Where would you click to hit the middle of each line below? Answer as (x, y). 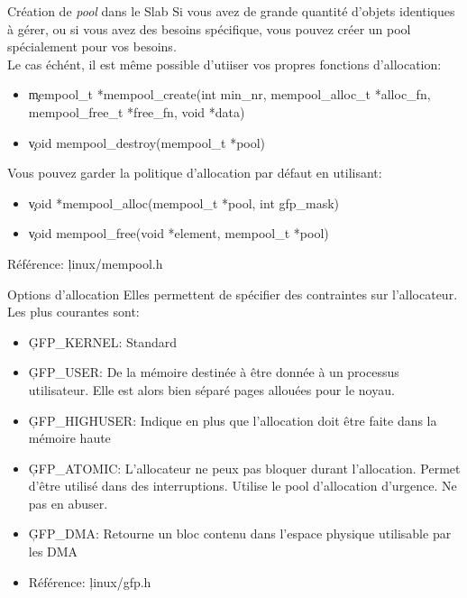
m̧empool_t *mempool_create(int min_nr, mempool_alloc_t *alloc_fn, (229, 94)
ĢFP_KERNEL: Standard (103, 341)
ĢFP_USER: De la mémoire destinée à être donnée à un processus (214, 372)
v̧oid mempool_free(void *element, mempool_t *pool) (179, 233)
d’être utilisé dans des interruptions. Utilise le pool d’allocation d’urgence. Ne (243, 486)
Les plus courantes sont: (73, 312)
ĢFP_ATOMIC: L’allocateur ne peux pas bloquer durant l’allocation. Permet (244, 468)
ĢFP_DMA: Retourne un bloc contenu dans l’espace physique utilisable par (240, 534)
